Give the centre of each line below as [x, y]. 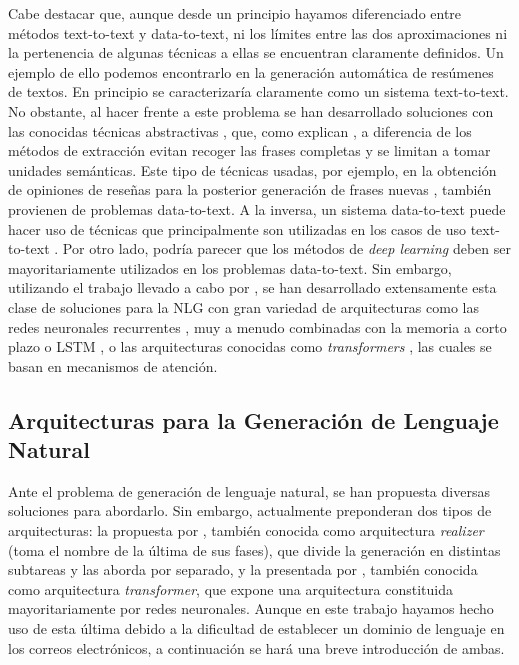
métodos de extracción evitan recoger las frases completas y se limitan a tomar [249, 150]
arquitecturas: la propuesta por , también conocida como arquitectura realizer [246, 530]
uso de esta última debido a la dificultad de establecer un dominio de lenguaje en [256, 628]
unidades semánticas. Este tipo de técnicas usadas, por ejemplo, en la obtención [252, 169]
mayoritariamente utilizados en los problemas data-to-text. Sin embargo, [230, 267]
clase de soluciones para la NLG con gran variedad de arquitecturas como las [244, 306]
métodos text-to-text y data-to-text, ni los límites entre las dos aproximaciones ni [258, 32]
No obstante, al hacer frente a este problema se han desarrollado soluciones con [251, 110]
